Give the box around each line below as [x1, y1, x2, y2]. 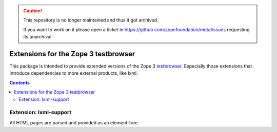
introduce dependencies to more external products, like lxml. [9, 70, 138, 76]
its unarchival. [23, 34, 53, 40]
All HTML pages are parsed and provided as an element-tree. [9, 119, 140, 125]
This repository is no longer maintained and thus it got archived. [23, 17, 159, 23]
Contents [9, 79, 30, 85]
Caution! [23, 8, 43, 14]
